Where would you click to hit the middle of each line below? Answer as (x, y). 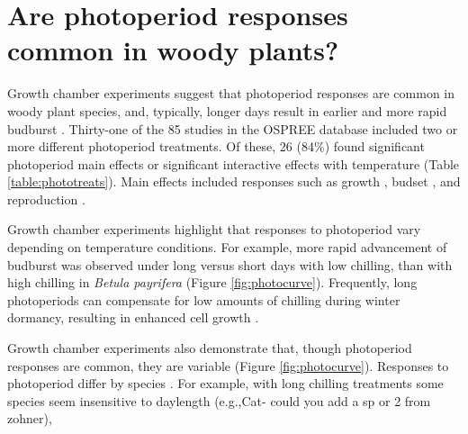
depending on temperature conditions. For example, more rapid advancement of (227, 247)
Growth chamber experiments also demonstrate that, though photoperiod (210, 348)
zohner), (30, 418)
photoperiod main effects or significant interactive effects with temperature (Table (234, 163)
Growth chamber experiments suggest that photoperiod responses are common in (231, 93)
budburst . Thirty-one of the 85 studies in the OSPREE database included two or (233, 128)
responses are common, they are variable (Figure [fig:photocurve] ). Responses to (228, 365)
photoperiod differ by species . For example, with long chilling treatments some (225, 383)
